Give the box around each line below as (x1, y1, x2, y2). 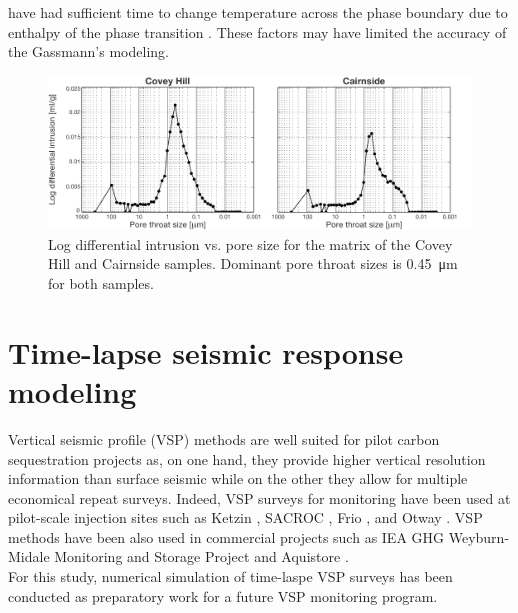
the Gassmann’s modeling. (8, 41, 169, 62)
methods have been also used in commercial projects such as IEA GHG (8, 526, 445, 547)
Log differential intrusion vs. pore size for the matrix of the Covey (48, 233, 453, 254)
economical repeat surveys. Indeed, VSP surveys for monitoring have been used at (8, 487, 511, 508)
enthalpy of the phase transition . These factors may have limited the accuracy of (8, 21, 507, 42)
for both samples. (48, 273, 154, 293)
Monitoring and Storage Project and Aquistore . (54, 546, 349, 567)
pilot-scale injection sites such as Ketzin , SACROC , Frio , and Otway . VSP (8, 507, 483, 528)
